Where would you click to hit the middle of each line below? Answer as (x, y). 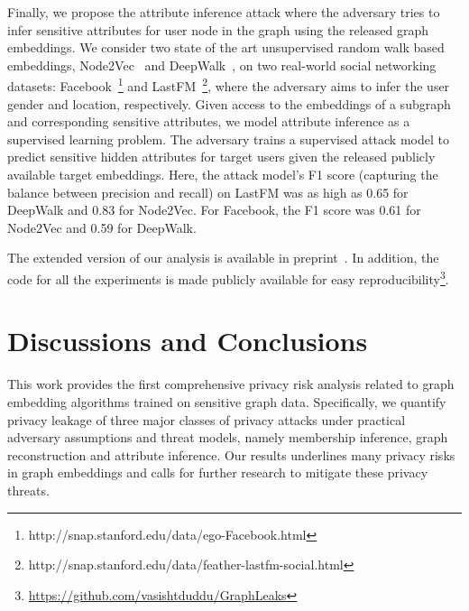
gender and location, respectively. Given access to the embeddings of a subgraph (229, 103)
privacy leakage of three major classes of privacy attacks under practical (207, 419)
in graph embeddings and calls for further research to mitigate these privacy (218, 472)
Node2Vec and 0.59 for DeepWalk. (102, 227)
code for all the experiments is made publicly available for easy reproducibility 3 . (228, 277)
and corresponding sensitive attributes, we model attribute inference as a (209, 121)
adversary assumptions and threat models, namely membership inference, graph (228, 437)
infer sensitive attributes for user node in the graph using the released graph (218, 29)
